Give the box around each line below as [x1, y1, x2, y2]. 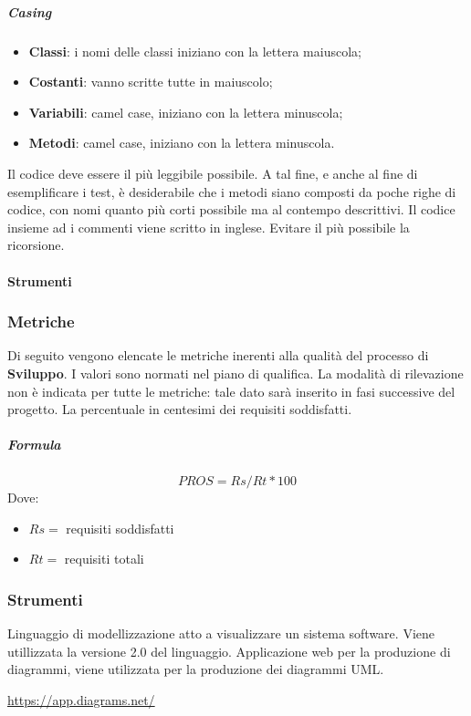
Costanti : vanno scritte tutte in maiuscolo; [28, 72, 273, 91]
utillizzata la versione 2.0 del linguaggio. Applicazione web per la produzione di [7, 641, 451, 660]
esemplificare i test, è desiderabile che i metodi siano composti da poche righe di [7, 182, 456, 201]
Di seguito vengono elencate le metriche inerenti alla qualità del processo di [7, 346, 429, 365]
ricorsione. [7, 235, 65, 254]
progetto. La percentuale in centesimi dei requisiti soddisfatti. [7, 400, 352, 419]
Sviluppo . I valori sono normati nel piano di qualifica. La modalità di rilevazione [7, 363, 464, 382]
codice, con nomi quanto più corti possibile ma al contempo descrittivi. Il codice [7, 200, 455, 219]
